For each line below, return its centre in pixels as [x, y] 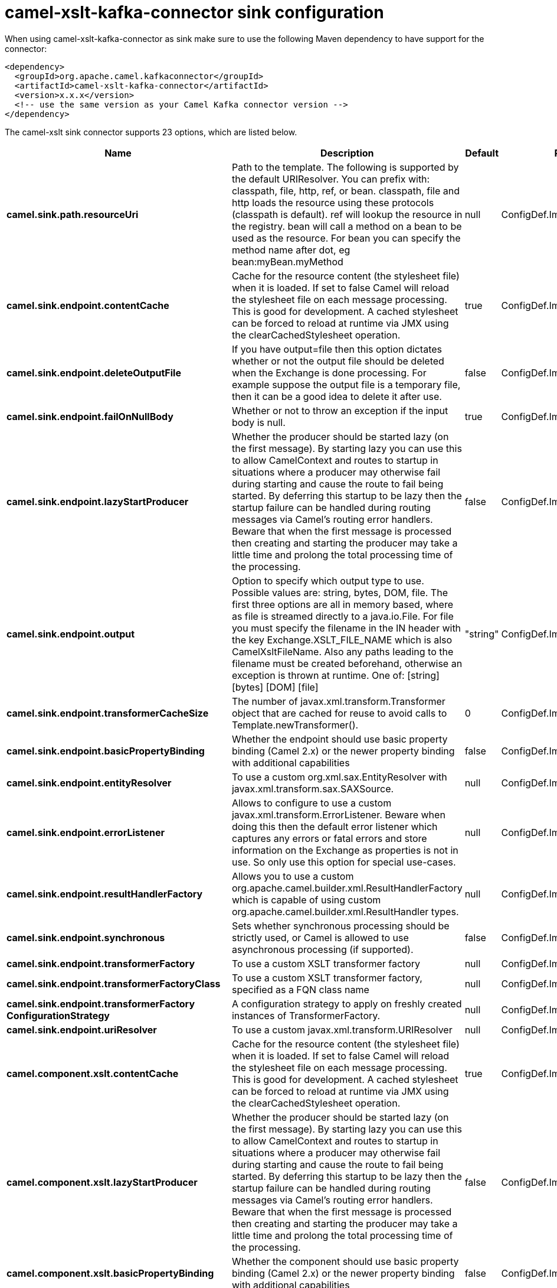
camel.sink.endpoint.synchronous [86, 937]
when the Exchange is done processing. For [329, 373]
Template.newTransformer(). [295, 725]
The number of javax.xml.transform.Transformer [338, 701]
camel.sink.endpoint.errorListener [86, 832]
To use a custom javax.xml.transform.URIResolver [342, 1030]
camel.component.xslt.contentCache [93, 1073]
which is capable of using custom [306, 900]
